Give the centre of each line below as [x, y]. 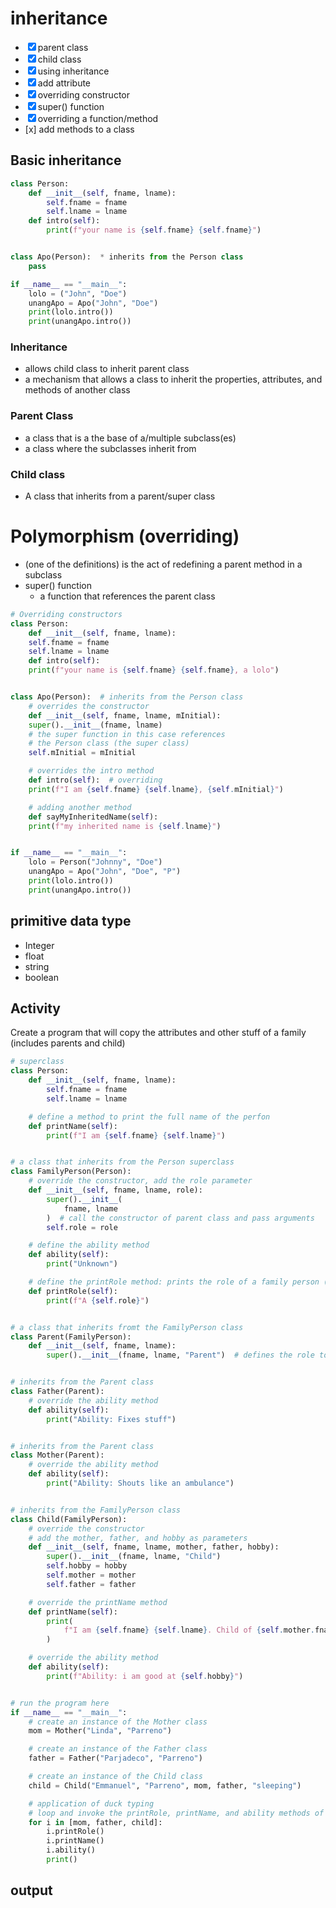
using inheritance [73, 71]
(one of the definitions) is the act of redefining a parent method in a [163, 564]
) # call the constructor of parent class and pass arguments [180, 1218]
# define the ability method [89, 1245]
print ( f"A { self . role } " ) [98, 1300]
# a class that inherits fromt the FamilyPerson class [127, 1327]
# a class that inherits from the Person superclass [122, 1162]
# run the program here [60, 1703]
